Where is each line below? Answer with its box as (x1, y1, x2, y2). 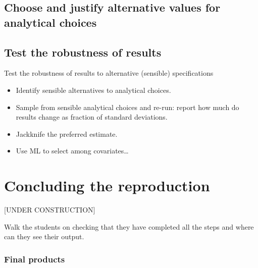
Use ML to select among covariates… (16, 145, 129, 156)
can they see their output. (4, 231, 84, 242)
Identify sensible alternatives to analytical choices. (16, 84, 171, 95)
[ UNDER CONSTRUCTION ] (4, 204, 95, 215)
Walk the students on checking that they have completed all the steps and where (4, 221, 254, 232)
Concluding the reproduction (4, 175, 210, 196)
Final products (4, 252, 65, 265)
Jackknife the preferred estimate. (16, 128, 118, 139)
